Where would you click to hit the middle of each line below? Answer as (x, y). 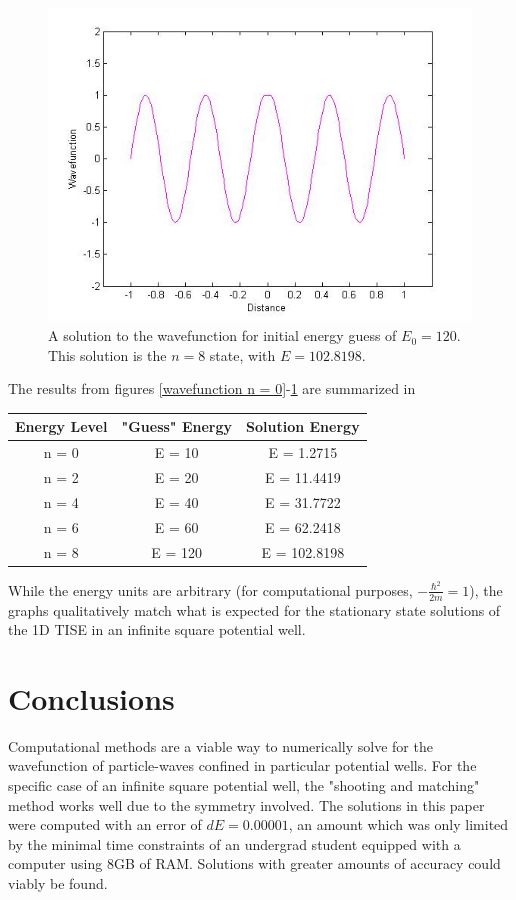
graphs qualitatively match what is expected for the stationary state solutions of (254, 609)
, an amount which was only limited (398, 824)
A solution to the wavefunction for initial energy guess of (222, 335)
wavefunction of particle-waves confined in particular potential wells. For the (242, 765)
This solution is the (107, 354)
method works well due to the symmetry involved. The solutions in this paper (246, 804)
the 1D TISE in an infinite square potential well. (157, 629)
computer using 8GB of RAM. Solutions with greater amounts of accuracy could (254, 863)
